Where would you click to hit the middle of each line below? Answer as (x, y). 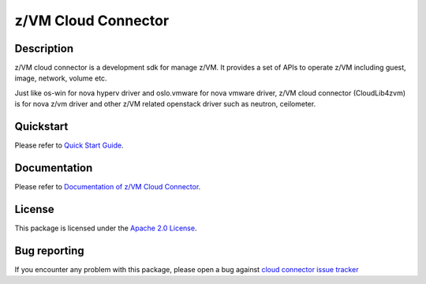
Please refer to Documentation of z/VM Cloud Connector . (108, 187)
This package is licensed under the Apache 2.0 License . (106, 228)
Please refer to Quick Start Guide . (69, 145)
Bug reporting (49, 250)
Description (44, 49)
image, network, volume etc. (61, 78)
